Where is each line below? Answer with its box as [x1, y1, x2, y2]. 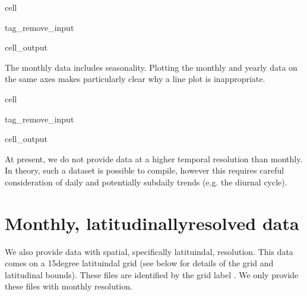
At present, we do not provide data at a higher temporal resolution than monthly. [5, 152, 303, 165]
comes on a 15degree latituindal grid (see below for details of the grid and [5, 257, 274, 269]
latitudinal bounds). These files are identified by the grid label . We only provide [5, 268, 299, 281]
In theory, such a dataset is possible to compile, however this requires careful [5, 164, 284, 177]
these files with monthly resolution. [5, 280, 132, 292]
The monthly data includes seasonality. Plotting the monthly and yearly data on [5, 61, 297, 73]
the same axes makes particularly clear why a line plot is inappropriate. [5, 73, 265, 85]
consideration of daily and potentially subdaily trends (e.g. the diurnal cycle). [5, 175, 287, 188]
